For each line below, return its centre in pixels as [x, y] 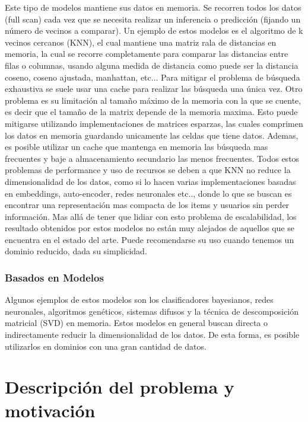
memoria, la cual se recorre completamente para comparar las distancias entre [147, 54]
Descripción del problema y [120, 387]
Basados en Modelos [54, 277]
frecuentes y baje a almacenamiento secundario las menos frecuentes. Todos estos [152, 158]
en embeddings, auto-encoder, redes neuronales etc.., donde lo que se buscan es [148, 193]
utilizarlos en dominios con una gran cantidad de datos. [106, 346]
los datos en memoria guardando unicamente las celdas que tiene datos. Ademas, [152, 135]
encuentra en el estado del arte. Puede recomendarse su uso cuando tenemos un [150, 239]
